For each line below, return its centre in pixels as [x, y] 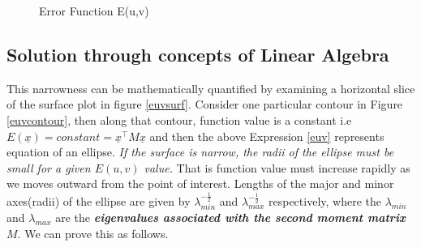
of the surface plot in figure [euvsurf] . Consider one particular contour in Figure [205, 104]
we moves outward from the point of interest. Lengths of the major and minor [200, 183]
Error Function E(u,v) [94, 11]
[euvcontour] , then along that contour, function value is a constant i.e [179, 119]
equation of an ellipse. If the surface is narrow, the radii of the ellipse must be [200, 152]
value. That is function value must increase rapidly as [277, 167]
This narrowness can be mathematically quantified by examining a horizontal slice [211, 88]
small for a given [49, 167]
